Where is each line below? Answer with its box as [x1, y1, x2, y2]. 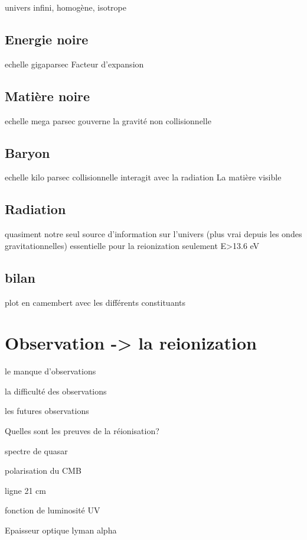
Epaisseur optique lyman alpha [5, 524, 117, 536]
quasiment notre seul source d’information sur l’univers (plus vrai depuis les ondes [5, 228, 302, 240]
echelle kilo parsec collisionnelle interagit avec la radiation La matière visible [5, 171, 282, 183]
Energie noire [5, 30, 89, 48]
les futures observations [5, 405, 89, 417]
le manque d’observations [5, 365, 96, 377]
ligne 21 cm [5, 484, 46, 496]
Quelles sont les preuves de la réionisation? [5, 425, 159, 437]
